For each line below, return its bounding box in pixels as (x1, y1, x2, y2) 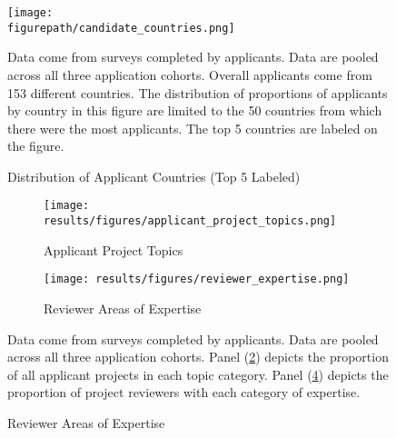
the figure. (7, 136, 64, 155)
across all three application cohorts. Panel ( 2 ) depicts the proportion (7, 347, 389, 366)
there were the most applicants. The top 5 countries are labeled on (7, 118, 378, 137)
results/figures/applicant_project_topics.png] (44, 214, 337, 228)
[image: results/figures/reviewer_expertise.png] (44, 273, 350, 286)
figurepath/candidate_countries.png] (7, 21, 235, 35)
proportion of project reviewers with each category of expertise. (7, 383, 361, 402)
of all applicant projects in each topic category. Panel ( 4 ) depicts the (7, 364, 389, 383)
